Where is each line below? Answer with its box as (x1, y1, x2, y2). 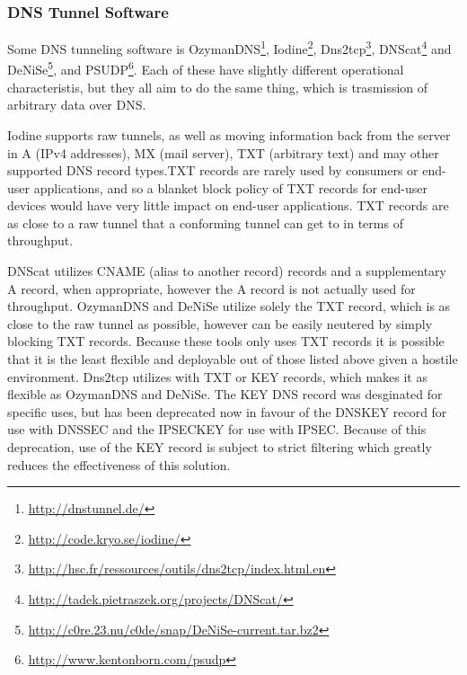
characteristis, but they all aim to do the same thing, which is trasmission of (7, 77, 428, 96)
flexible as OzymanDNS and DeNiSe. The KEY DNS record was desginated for (7, 385, 443, 404)
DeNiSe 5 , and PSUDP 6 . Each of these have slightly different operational (7, 58, 404, 79)
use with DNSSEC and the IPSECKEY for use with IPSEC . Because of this (7, 420, 427, 439)
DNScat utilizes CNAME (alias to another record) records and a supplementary (7, 262, 446, 280)
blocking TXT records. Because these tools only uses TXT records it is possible (7, 332, 445, 351)
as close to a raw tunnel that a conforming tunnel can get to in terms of (7, 213, 403, 232)
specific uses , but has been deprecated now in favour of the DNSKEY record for (7, 402, 447, 421)
